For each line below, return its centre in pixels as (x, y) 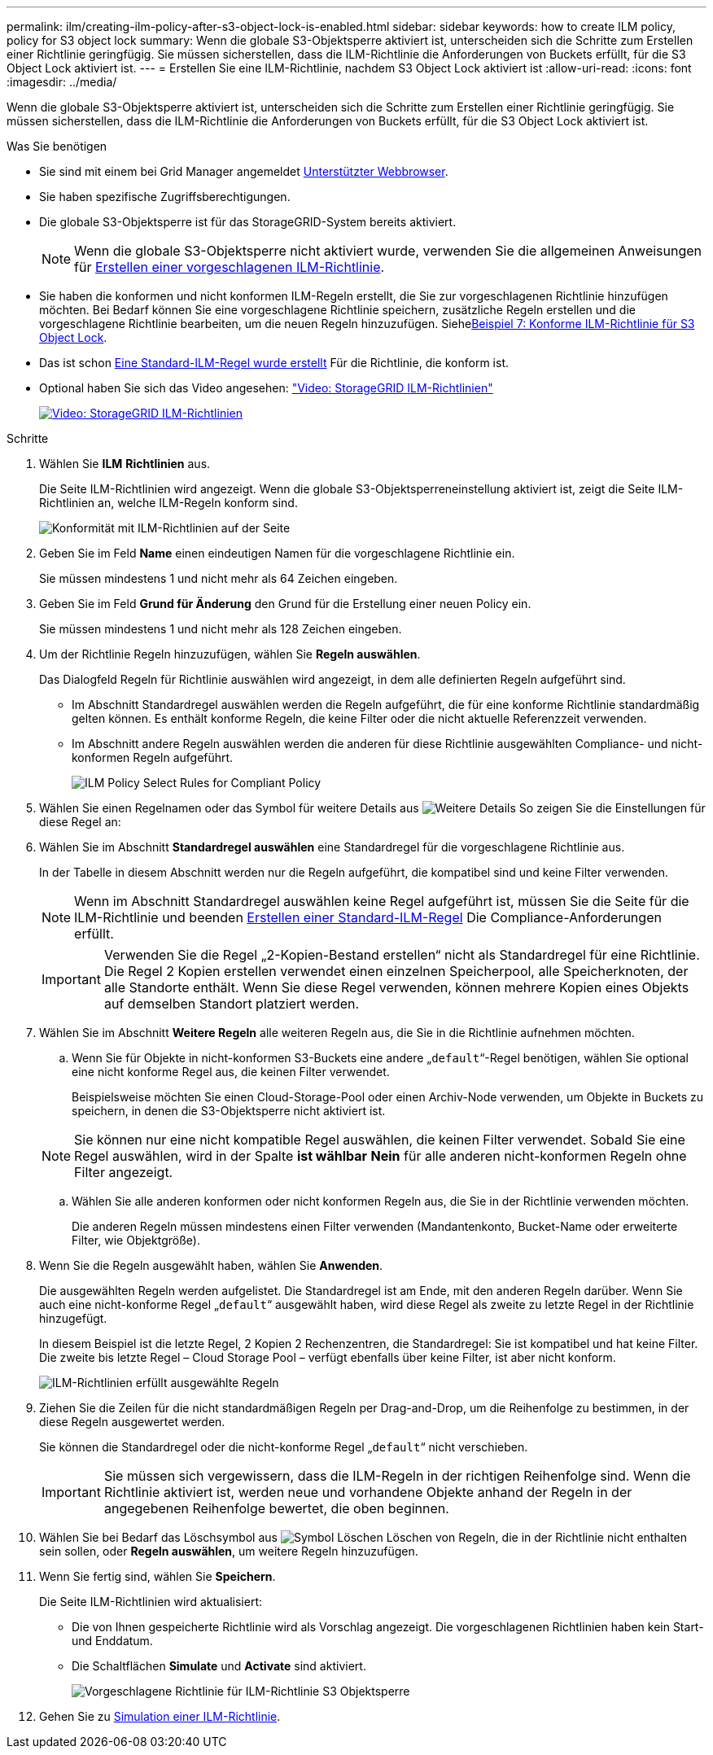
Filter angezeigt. (124, 1172)
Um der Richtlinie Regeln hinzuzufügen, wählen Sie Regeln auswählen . (230, 654)
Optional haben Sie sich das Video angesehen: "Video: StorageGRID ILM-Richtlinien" (266, 388)
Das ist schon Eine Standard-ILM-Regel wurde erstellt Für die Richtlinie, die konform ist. (274, 363)
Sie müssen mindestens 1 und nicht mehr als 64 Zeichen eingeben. (219, 578)
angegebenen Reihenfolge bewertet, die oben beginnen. (276, 1508)
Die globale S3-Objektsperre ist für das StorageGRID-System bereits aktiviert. (248, 222)
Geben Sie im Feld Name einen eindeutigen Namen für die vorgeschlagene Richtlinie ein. (277, 553)
